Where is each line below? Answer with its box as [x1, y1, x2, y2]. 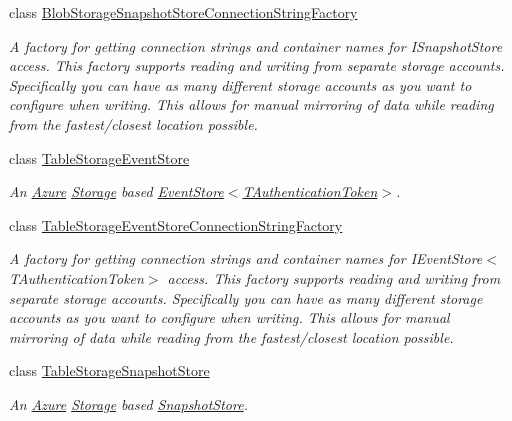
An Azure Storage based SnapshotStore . [9, 393, 248, 414]
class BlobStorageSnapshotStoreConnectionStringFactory [9, 2, 358, 22]
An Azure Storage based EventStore [9, 181, 224, 202]
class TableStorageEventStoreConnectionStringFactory [9, 214, 343, 235]
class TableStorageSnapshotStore [9, 360, 210, 381]
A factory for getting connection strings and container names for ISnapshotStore [9, 35, 503, 56]
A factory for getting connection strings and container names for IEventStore [9, 248, 483, 269]
